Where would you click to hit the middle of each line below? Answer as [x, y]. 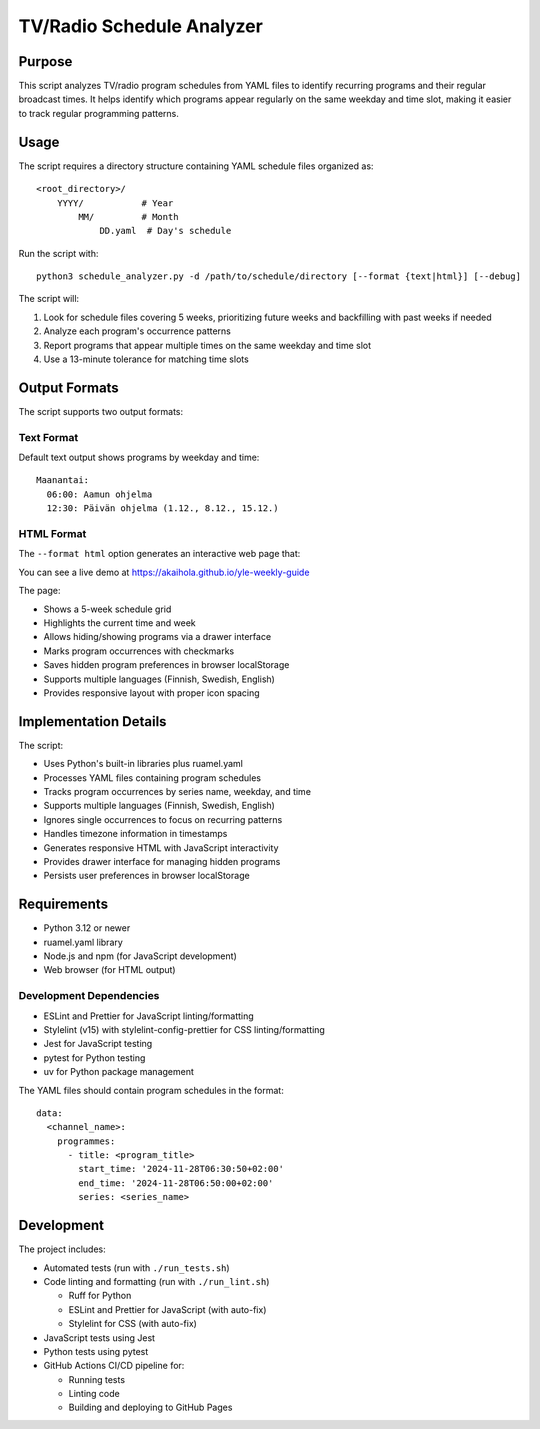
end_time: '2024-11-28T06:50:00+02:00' [176, 1183]
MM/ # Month [128, 216]
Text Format [48, 437]
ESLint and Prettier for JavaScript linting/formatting [148, 1016]
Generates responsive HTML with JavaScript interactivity [161, 847]
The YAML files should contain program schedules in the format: [151, 1090]
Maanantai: [63, 480]
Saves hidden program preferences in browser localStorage [166, 665]
